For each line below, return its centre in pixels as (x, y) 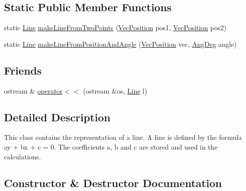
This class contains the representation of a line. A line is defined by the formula (123, 137)
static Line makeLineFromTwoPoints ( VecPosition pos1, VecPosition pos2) (115, 28)
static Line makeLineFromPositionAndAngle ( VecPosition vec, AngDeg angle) (120, 44)
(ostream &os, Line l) (115, 90)
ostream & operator (33, 90)
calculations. (22, 156)
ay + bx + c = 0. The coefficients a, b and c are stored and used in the (111, 146)
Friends (23, 70)
